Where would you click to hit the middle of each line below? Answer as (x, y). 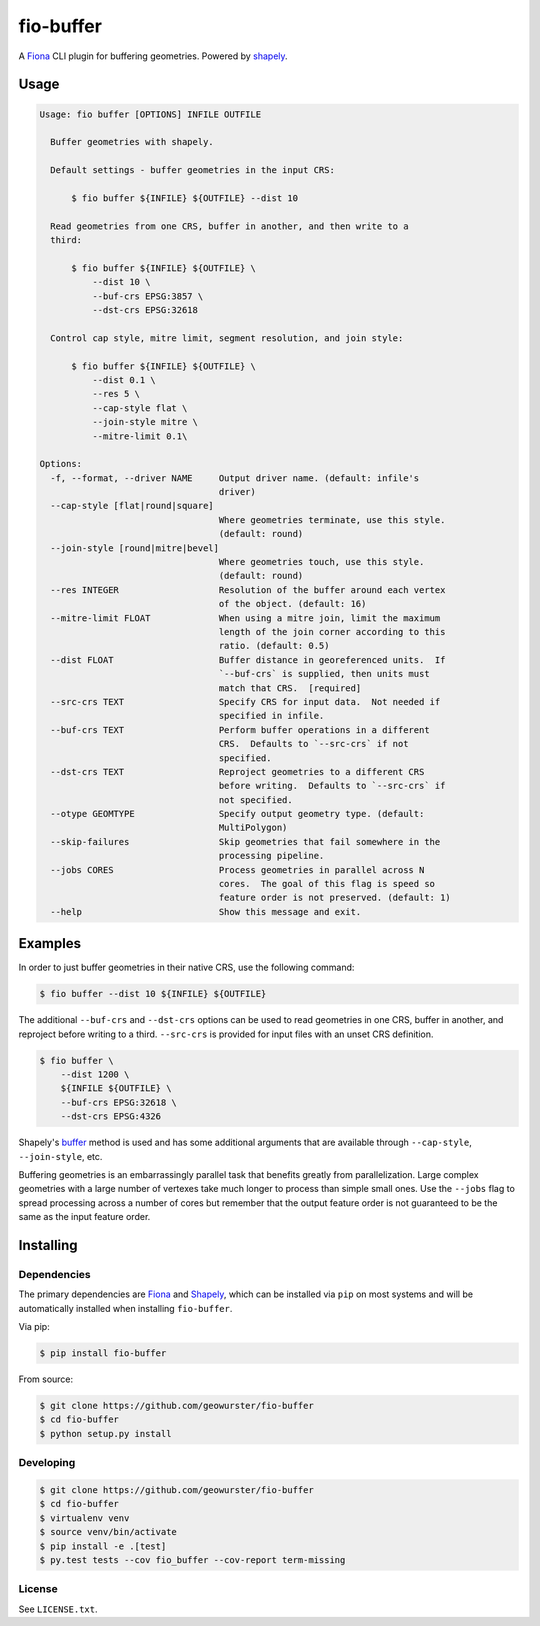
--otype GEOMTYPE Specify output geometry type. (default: (237, 814)
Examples (50, 943)
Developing (47, 1463)
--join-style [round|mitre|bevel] (135, 548)
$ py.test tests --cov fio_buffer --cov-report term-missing (192, 1559)
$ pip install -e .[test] (103, 1546)
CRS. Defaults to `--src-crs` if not (313, 744)
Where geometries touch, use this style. (321, 562)
